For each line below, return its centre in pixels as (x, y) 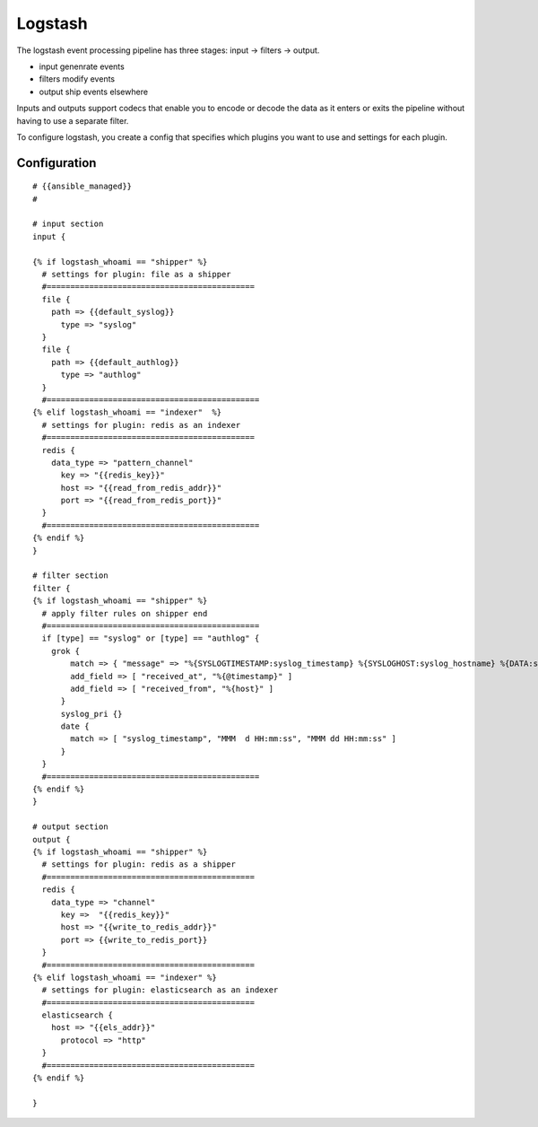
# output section (70, 827)
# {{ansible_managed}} (82, 187)
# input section (68, 224)
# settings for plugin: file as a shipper (137, 275)
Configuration (56, 163)
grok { (65, 651)
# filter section (70, 576)
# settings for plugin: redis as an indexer (141, 425)
